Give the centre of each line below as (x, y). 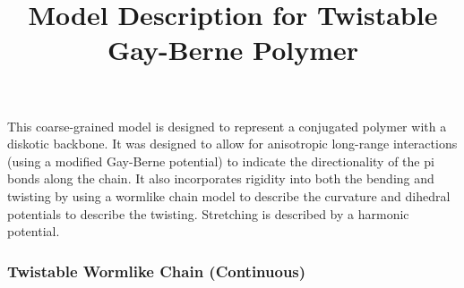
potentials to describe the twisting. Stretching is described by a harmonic (208, 213)
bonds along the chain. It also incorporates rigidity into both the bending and (221, 178)
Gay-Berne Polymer (233, 50)
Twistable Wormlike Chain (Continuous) (157, 271)
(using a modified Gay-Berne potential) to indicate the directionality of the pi (221, 161)
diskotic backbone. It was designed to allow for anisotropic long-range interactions (232, 144)
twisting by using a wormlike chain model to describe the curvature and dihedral (229, 195)
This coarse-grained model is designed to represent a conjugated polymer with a (227, 126)
